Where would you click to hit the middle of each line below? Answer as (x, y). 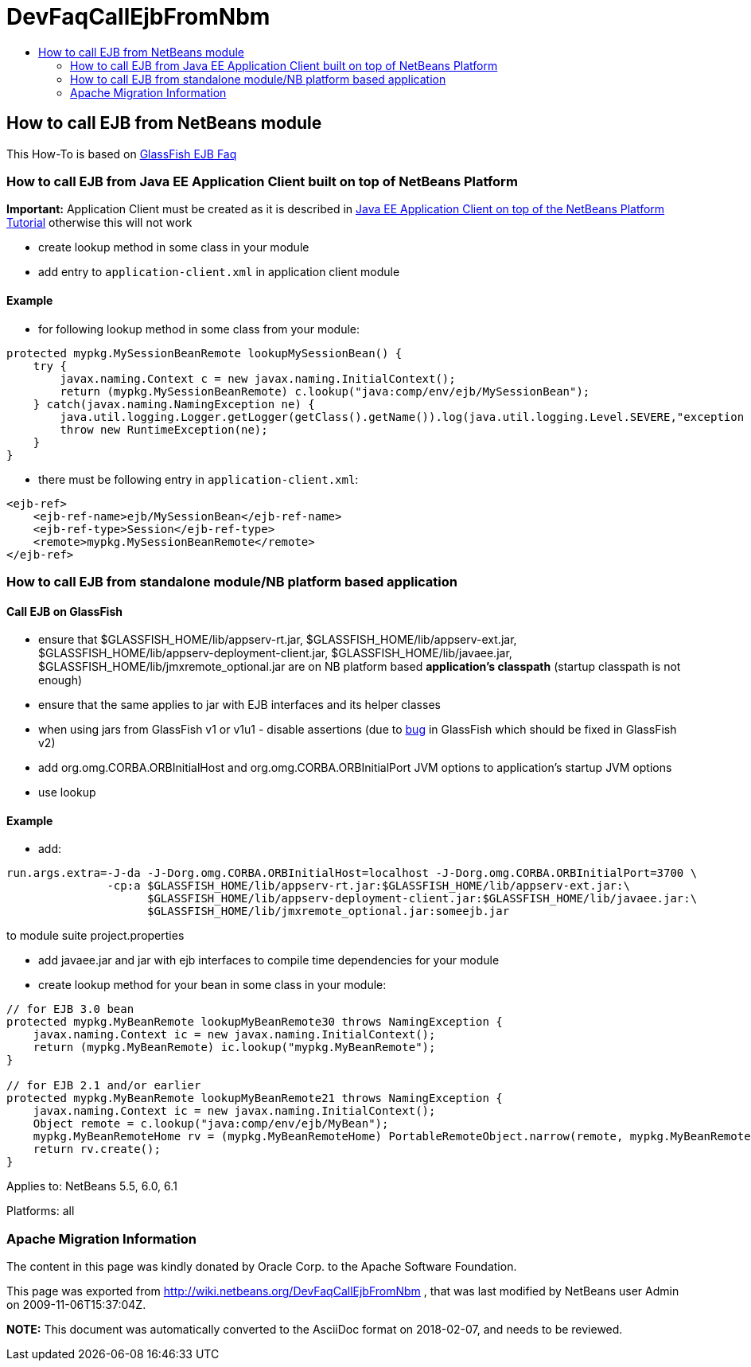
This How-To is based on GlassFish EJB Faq (122, 154)
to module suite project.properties (95, 936)
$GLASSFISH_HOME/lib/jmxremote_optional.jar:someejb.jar (329, 911)
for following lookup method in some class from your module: (199, 329)
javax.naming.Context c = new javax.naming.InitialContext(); (258, 378)
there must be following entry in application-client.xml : (198, 479)
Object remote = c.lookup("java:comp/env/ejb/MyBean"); (211, 1124)
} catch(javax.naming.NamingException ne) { (174, 404)
